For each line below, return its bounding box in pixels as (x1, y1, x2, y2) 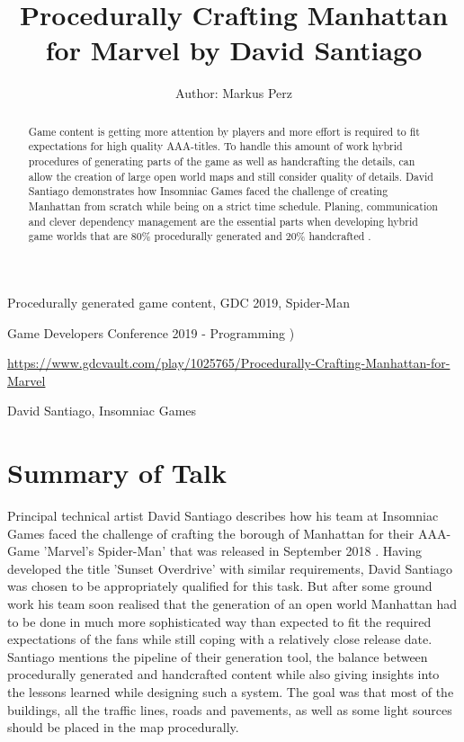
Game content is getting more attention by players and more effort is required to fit (28, 123, 420, 139)
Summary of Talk (7, 454, 228, 491)
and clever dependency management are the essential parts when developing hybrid (28, 213, 418, 228)
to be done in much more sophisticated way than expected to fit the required (7, 612, 432, 630)
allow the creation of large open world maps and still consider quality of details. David (28, 168, 433, 183)
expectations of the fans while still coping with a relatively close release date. (7, 630, 433, 648)
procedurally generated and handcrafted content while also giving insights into (7, 665, 440, 684)
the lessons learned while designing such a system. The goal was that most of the (7, 682, 454, 701)
